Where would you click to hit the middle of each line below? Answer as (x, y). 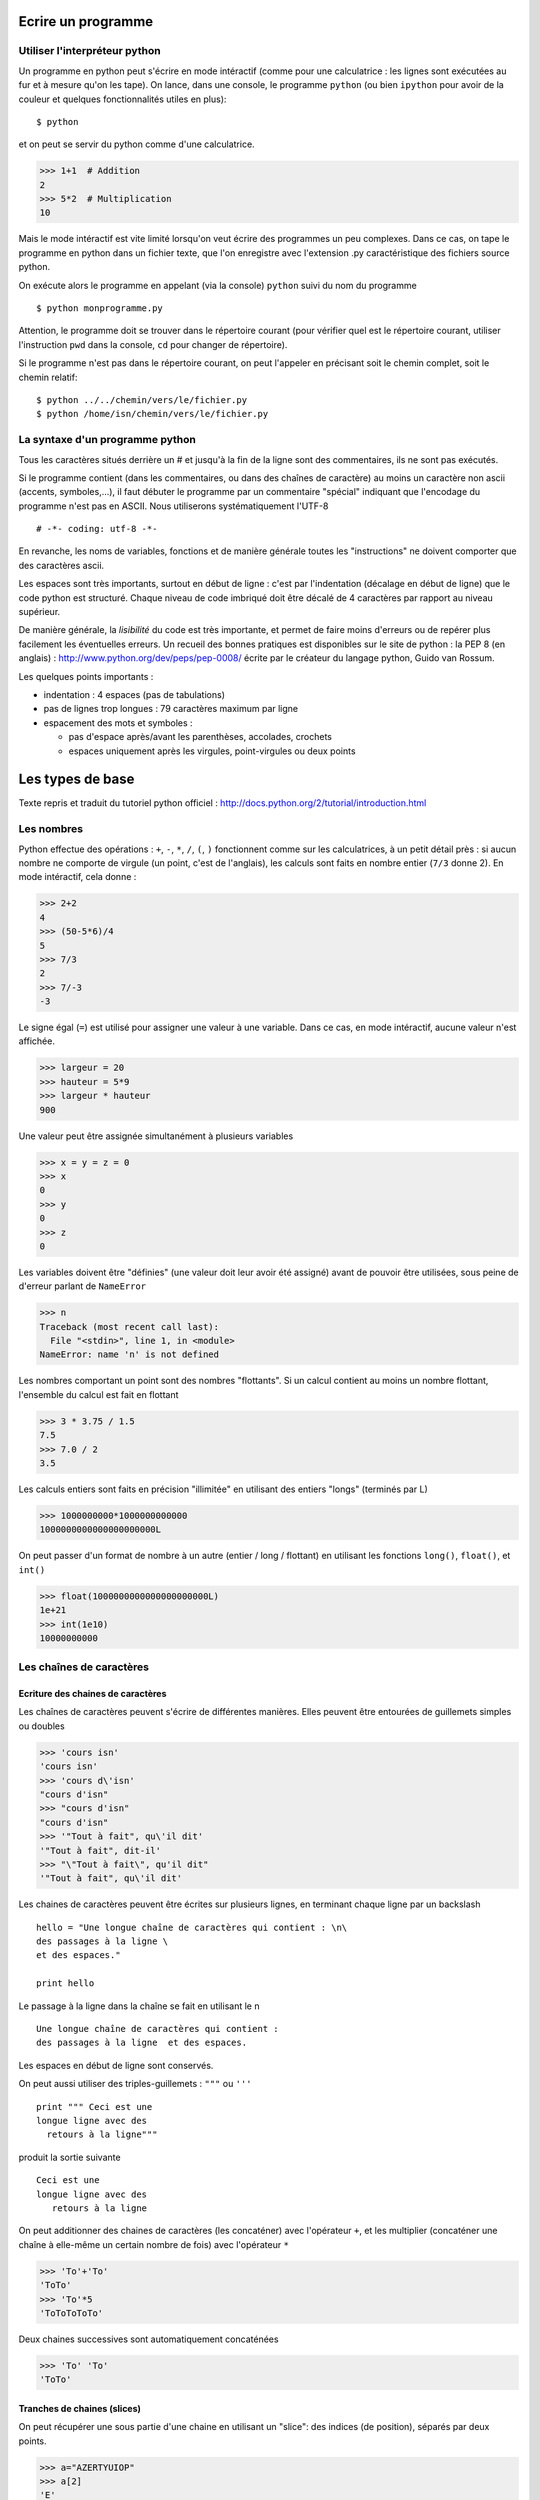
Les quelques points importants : (86, 676)
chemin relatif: (48, 377)
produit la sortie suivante (69, 2157)
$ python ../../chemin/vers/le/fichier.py (142, 399)
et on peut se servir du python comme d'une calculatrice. (136, 144)
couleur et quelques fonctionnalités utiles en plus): (122, 99)
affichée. (36, 1041)
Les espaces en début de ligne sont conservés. (116, 2065)
